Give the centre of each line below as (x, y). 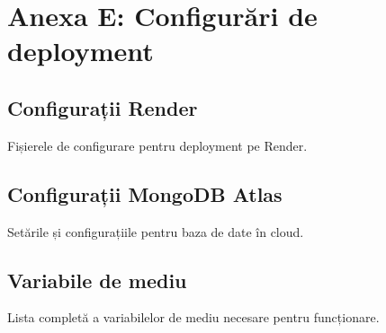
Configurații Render (103, 107)
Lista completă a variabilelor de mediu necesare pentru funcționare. (193, 317)
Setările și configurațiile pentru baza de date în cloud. (156, 231)
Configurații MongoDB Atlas (145, 193)
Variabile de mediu (97, 280)
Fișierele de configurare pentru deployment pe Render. (157, 145)
